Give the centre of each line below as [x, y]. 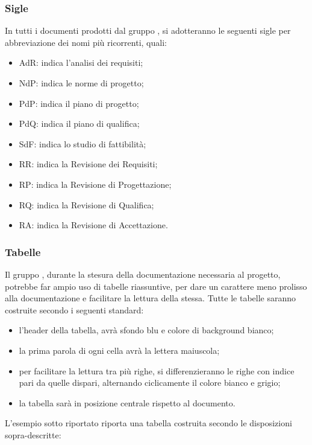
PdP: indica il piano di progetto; [79, 103]
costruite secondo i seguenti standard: [74, 309]
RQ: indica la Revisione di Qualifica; [86, 204]
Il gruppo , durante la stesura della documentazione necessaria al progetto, [143, 274]
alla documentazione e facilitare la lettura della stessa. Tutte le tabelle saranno [151, 298]
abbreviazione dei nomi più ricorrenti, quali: [86, 42]
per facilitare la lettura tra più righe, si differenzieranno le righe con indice [157, 370]
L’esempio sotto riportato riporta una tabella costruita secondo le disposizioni [148, 423]
